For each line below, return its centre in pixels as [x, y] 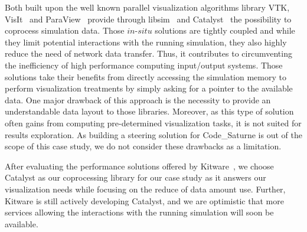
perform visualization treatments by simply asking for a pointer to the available [149, 88]
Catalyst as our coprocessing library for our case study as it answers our [135, 177]
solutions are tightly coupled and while [225, 30]
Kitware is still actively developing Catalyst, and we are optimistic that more [144, 200]
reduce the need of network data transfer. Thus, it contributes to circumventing [148, 53]
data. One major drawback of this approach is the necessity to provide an [138, 99]
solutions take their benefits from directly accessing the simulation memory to [146, 76]
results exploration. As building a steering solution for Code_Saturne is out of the [153, 134]
